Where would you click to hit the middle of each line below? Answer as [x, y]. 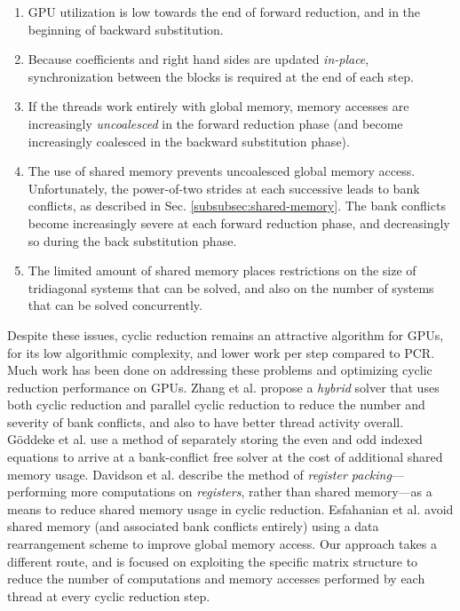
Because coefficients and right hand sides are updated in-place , [198, 59]
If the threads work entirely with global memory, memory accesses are [218, 106]
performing [37, 492]
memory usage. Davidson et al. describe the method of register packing [199, 474]
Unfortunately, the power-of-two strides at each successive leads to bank [224, 188]
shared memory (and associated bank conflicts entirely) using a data [193, 526]
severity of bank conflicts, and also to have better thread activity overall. [206, 421]
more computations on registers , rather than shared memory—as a [251, 492]
